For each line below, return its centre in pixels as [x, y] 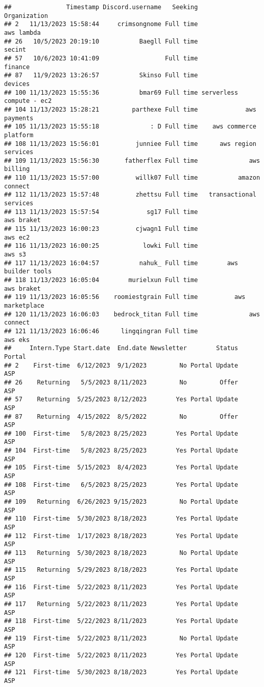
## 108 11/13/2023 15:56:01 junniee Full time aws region [130, 144]
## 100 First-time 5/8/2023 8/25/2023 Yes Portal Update [121, 433]
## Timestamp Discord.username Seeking [101, 7]
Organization [26, 16]
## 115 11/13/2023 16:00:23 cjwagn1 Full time [101, 229]
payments [19, 118]
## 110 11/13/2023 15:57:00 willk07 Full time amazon [132, 178]
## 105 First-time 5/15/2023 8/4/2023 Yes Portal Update [121, 468]
